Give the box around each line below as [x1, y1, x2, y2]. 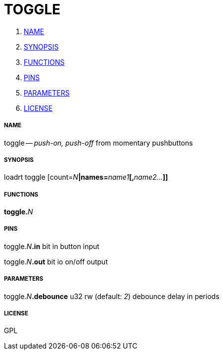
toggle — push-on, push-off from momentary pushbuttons [4, 138, 193, 147]
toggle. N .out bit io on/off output [4, 257, 108, 266]
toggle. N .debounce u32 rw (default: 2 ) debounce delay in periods [4, 292, 220, 301]
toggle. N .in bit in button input [4, 242, 99, 251]
